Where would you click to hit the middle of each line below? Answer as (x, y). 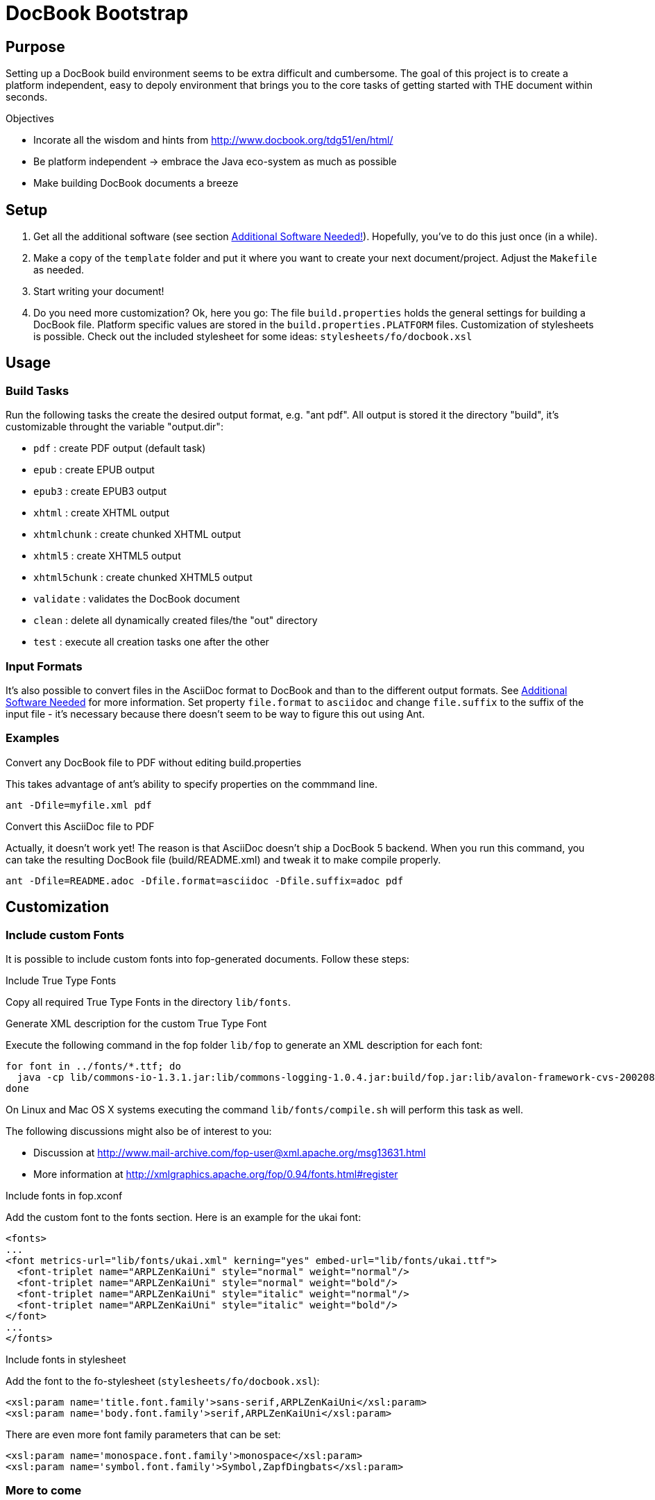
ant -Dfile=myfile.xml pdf (79, 805)
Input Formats (44, 666)
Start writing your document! (99, 292)
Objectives (30, 119)
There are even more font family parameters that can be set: (143, 1434)
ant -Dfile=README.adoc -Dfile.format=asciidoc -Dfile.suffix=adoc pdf (205, 880)
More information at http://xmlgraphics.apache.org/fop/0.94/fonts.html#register (216, 1174)
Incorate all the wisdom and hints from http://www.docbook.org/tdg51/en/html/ (213, 140)
